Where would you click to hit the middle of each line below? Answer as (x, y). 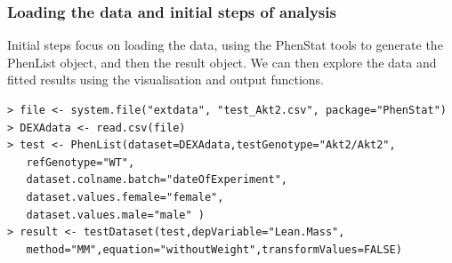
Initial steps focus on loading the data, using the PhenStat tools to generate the (225, 45)
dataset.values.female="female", (125, 197)
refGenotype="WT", (81, 162)
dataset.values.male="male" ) (115, 215)
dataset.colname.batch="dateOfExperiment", (157, 180)
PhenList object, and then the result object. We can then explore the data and (222, 62)
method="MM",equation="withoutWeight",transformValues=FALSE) (214, 249)
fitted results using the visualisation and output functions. (166, 80)
